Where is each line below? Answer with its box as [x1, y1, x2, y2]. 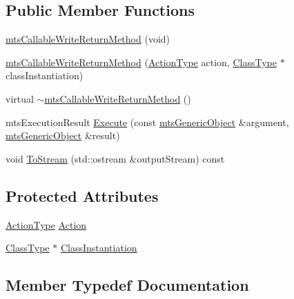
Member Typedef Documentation [6, 274, 249, 296]
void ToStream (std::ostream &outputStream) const [6, 151, 225, 165]
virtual [6, 91, 34, 105]
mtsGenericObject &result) [6, 128, 120, 143]
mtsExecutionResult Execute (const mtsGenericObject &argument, [6, 114, 289, 129]
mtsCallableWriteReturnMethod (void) [6, 32, 170, 46]
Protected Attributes [6, 185, 159, 206]
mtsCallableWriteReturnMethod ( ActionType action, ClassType [6, 54, 277, 69]
